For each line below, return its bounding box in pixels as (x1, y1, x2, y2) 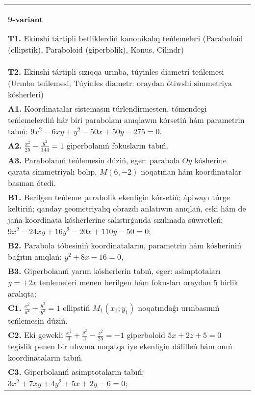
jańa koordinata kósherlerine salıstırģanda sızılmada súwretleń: (8, 213, 223, 225)
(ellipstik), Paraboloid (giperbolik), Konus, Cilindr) (8, 44, 184, 55)
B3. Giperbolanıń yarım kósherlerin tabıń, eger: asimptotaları (8, 265, 221, 276)
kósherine (194, 154, 227, 166)
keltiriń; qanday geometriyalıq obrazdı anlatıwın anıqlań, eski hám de (8, 202, 246, 214)
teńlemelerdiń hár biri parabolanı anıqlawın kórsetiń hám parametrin (8, 114, 245, 125)
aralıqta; (8, 287, 37, 299)
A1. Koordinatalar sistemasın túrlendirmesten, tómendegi (8, 103, 207, 114)
